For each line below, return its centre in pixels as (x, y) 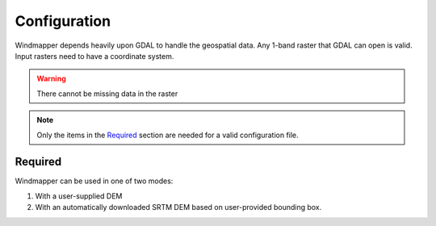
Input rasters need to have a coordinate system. (94, 56)
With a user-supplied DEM (79, 196)
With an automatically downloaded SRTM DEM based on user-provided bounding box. (178, 207)
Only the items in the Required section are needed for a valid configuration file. (168, 135)
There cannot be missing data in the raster (107, 94)
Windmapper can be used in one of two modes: (94, 181)
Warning (51, 79)
